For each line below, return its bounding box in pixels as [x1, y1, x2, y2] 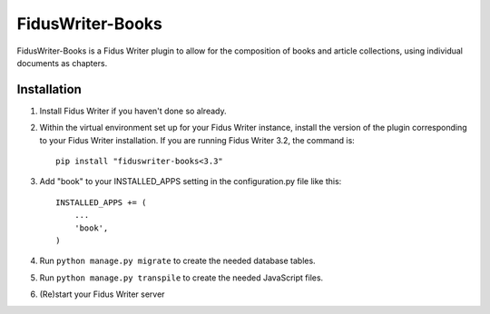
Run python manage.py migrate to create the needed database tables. [39, 255, 317, 267]
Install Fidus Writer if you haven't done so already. [39, 105, 227, 116]
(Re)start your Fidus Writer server [39, 289, 165, 299]
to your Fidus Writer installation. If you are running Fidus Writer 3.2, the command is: [39, 134, 356, 145]
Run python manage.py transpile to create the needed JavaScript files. [39, 272, 324, 283]
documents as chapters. [16, 57, 108, 68]
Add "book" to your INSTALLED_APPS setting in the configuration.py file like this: [39, 176, 342, 187]
